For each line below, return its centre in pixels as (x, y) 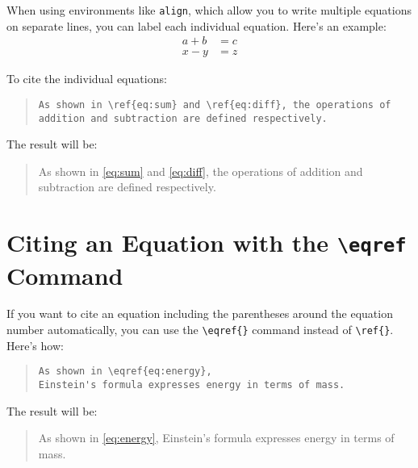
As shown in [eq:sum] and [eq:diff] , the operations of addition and (201, 171)
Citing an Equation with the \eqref (207, 242)
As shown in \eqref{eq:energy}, (125, 372)
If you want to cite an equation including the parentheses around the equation (200, 313)
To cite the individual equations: (87, 79)
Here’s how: (35, 345)
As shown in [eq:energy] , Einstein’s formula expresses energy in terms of (216, 438)
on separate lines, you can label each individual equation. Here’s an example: (196, 25)
